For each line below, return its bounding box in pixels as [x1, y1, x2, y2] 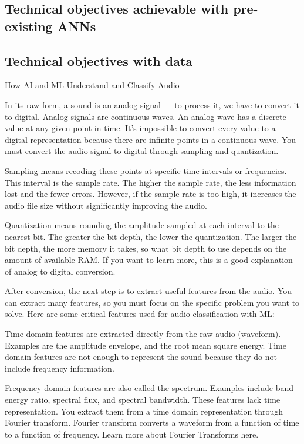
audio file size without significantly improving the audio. [5, 199, 207, 211]
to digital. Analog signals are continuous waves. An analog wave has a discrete [5, 110, 286, 122]
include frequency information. [5, 362, 114, 374]
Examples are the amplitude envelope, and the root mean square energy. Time [5, 339, 286, 351]
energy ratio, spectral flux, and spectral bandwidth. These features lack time [5, 393, 281, 406]
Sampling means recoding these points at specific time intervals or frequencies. [5, 164, 287, 176]
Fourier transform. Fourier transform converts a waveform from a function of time [5, 416, 299, 429]
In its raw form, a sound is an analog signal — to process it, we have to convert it [5, 98, 299, 111]
